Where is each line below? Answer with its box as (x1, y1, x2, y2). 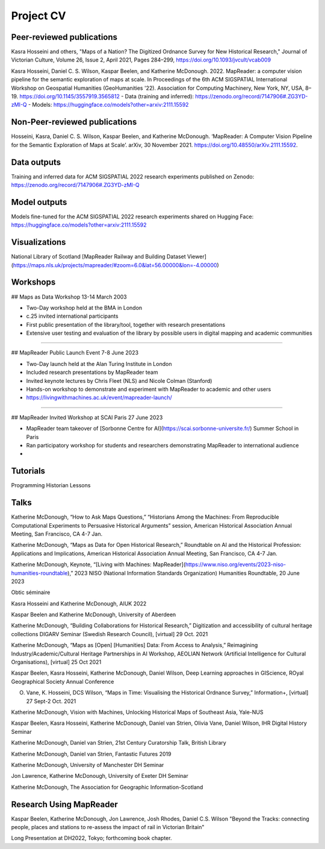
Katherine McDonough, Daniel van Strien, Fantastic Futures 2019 (11, 750, 172, 757)
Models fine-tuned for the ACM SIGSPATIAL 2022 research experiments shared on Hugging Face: (11, 213, 254, 220)
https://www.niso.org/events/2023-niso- (185, 561, 286, 568)
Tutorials (11, 466, 45, 476)
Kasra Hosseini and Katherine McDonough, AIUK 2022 (11, 600, 147, 607)
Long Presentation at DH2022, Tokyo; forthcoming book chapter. (11, 835, 172, 842)
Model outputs (11, 197, 67, 207)
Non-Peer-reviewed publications (11, 117, 137, 127)
